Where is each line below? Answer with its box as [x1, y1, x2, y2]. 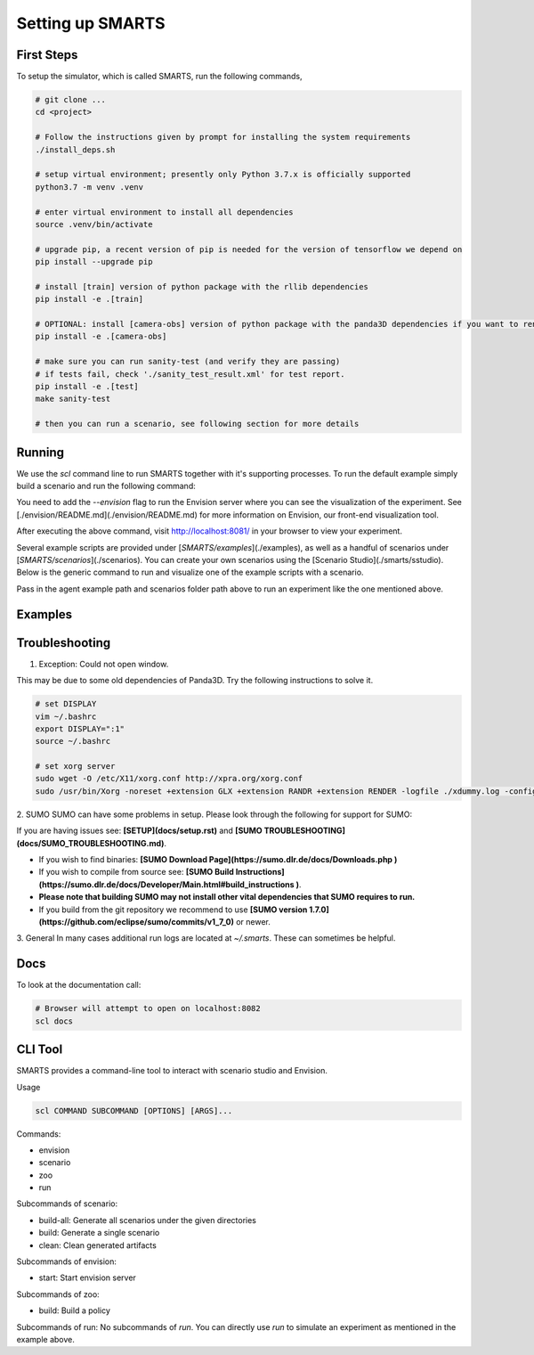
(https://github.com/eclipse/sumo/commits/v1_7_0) [38, 916, 235, 926]
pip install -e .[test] [35, 381, 140, 392]
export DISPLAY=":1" [35, 723, 125, 734]
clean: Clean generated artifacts [38, 1239, 158, 1251]
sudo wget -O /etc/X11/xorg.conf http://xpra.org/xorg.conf [35, 773, 303, 784]
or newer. [236, 916, 271, 926]
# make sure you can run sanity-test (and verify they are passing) [35, 356, 341, 367]
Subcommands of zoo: [16, 1288, 100, 1300]
